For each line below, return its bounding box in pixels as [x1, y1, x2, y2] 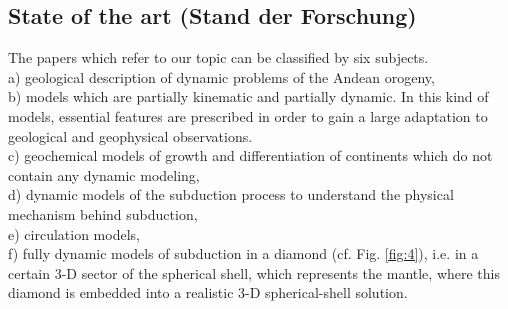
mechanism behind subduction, [8, 203, 198, 224]
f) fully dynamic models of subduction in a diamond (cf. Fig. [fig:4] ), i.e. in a [8, 243, 479, 264]
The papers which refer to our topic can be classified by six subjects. [8, 47, 429, 68]
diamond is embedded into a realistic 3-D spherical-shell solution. [8, 282, 408, 303]
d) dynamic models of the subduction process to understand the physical [8, 184, 454, 205]
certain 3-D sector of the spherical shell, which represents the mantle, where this [8, 262, 500, 283]
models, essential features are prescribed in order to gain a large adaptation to [8, 105, 488, 126]
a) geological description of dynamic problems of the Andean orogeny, [8, 66, 435, 87]
